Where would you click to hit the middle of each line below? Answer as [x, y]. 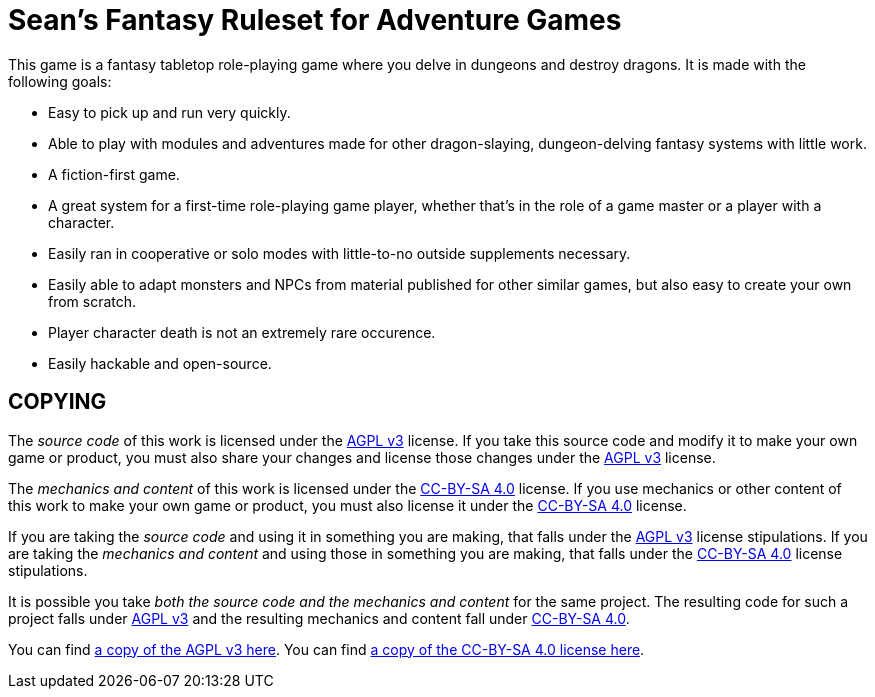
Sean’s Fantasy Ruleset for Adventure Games [315, 20]
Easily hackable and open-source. [160, 363]
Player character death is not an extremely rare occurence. [242, 332]
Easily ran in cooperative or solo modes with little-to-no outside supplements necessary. [339, 253]
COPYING [57, 402]
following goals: [60, 81]
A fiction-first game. [114, 174]
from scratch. [92, 301]
